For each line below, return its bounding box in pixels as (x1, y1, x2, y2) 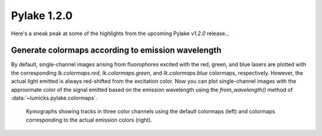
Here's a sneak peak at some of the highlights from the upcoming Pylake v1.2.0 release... (11, 30, 230, 37)
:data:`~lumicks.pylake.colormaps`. (11, 94, 98, 101)
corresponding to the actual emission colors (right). (26, 116, 152, 123)
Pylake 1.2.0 (11, 9, 73, 22)
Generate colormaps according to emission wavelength (11, 45, 222, 55)
